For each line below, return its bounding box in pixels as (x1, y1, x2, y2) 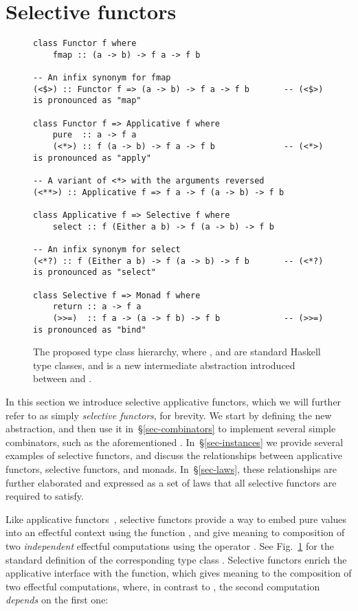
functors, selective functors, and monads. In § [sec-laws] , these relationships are (5, 461, 337, 476)
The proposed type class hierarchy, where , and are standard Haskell (33, 344, 321, 359)
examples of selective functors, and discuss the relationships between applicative (5, 448, 342, 463)
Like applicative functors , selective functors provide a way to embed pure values (5, 511, 347, 526)
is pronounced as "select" (33, 267, 156, 278)
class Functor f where (33, 38, 137, 49)
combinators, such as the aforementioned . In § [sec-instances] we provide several (5, 434, 344, 449)
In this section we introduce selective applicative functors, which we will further (5, 394, 342, 408)
